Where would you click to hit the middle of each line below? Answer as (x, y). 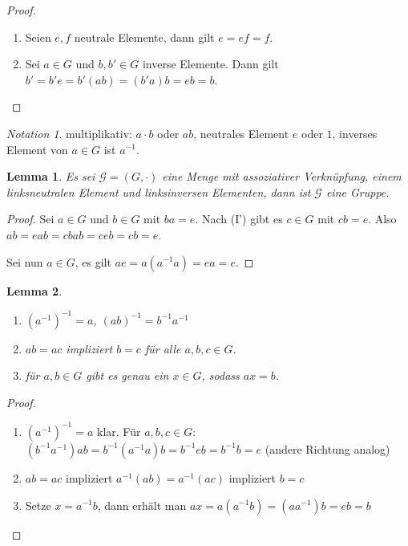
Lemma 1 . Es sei (51, 176)
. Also (382, 219)
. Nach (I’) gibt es (239, 219)
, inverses (355, 133)
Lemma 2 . (34, 290)
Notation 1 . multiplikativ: (69, 133)
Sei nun (25, 261)
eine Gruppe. (358, 192)
